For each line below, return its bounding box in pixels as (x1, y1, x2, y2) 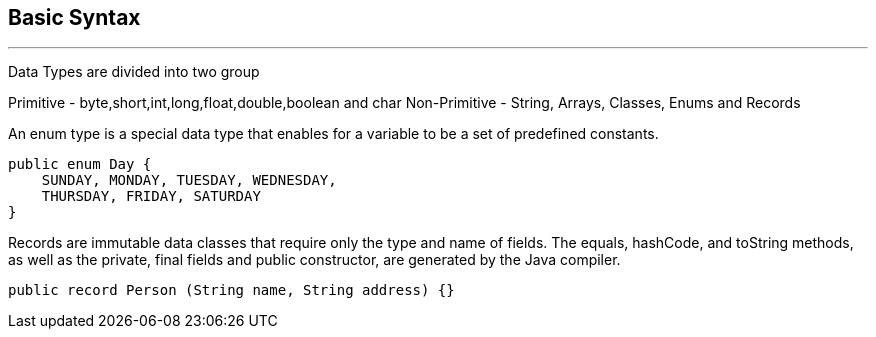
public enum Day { (8, 156, 152, 173)
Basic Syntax (8, 5, 141, 30)
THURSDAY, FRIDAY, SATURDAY (41, 188, 261, 205)
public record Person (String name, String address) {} (8, 282, 455, 299)
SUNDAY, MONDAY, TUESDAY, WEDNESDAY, (41, 172, 337, 189)
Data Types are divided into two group (8, 63, 260, 81)
